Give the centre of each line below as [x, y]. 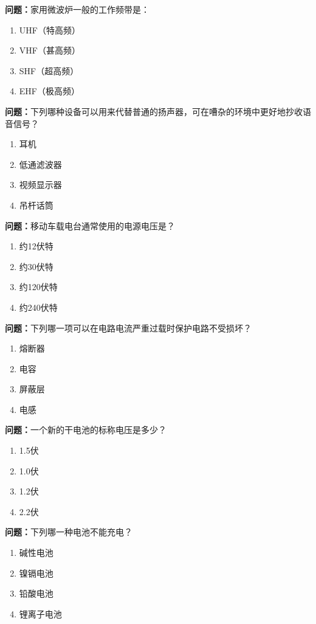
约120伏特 [38, 287]
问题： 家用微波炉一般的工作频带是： [77, 9]
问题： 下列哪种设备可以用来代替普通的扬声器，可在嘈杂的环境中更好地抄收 [154, 111]
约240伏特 [38, 307]
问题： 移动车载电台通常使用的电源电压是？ [90, 225]
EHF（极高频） [49, 91]
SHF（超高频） [49, 70]
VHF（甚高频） [50, 50]
